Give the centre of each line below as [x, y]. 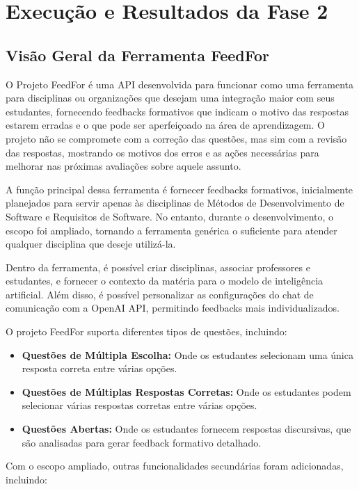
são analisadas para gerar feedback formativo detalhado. [142, 442]
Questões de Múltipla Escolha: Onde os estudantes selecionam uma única [188, 354]
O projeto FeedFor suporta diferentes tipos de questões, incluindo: [146, 331]
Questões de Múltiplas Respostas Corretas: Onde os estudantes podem [186, 391]
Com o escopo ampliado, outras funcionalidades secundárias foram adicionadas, [175, 466]
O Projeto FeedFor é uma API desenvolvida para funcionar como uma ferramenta [180, 84]
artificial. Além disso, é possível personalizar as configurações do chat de [160, 294]
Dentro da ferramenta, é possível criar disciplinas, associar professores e [158, 267]
